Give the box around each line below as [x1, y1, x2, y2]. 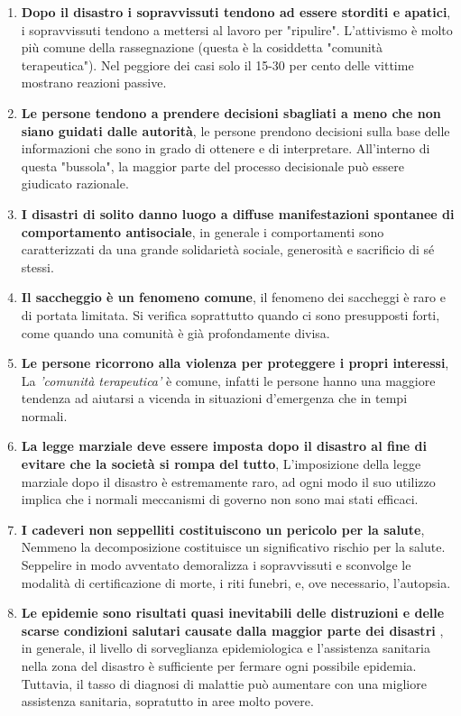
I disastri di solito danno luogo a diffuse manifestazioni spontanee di [21, 204, 455, 223]
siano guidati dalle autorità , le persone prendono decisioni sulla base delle [21, 121, 450, 140]
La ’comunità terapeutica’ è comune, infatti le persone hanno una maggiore [21, 371, 436, 390]
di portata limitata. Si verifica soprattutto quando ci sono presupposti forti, [21, 305, 440, 324]
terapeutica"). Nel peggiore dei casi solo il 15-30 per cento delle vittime [21, 55, 414, 74]
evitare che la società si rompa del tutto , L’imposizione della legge [21, 454, 421, 473]
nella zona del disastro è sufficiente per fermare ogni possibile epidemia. [21, 656, 417, 675]
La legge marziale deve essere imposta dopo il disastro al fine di [21, 436, 428, 455]
